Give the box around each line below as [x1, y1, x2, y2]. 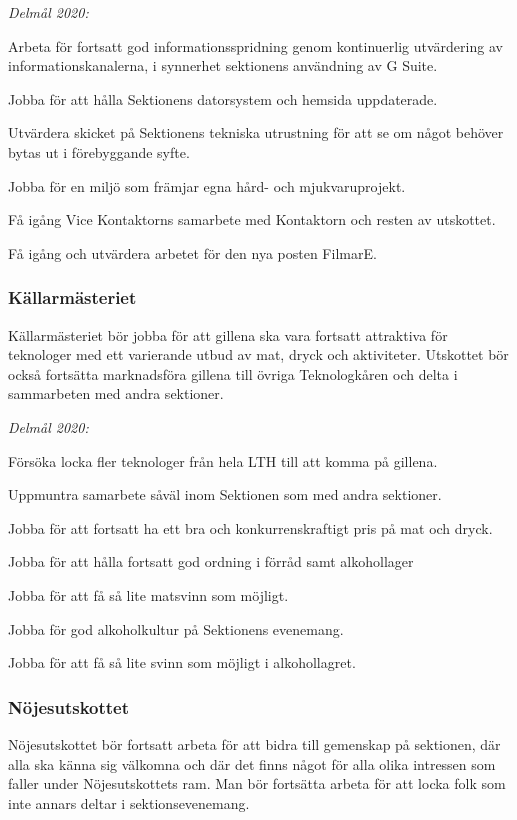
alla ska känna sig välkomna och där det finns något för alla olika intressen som [8, 753, 496, 774]
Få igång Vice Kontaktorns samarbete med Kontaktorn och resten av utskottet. [8, 209, 496, 230]
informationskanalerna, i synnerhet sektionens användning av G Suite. [8, 55, 438, 76]
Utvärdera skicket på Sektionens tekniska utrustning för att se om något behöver [8, 122, 504, 143]
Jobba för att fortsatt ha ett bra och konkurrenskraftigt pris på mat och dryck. [8, 517, 493, 538]
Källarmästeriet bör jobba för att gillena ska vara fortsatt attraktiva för [8, 324, 448, 345]
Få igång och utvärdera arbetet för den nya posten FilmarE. [8, 242, 377, 263]
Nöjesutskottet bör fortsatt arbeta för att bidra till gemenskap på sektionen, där [8, 733, 501, 754]
